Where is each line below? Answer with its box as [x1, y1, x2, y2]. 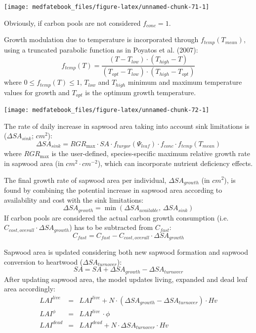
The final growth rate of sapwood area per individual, [4, 174, 167, 185]
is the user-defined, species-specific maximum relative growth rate [51, 148, 250, 159]
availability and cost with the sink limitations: [4, 194, 144, 205]
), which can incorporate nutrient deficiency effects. [97, 158, 253, 168]
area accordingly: [4, 283, 55, 294]
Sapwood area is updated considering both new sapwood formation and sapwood [4, 247, 248, 257]
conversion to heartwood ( [4, 256, 83, 267]
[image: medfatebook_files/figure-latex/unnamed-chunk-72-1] [4, 107, 210, 114]
